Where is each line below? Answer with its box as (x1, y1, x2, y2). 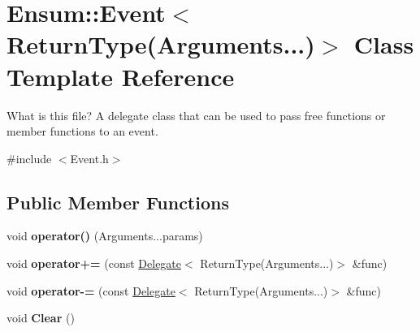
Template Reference (6, 59, 235, 93)
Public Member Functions (6, 189, 229, 214)
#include (6, 149, 52, 166)
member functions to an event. (6, 123, 158, 140)
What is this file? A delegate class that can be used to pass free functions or (6, 106, 386, 123)
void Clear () (6, 309, 75, 326)
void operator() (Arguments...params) (6, 227, 203, 244)
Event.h (70, 149, 109, 166)
